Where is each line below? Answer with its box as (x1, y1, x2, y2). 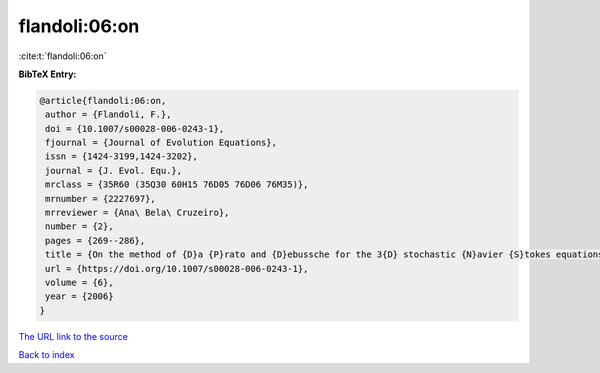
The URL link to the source (18, 330, 129, 342)
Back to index (18, 349, 75, 361)
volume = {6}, (45, 277, 114, 288)
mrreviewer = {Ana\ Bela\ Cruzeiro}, (45, 207, 230, 219)
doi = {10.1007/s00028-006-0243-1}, (45, 123, 225, 134)
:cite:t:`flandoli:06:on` (18, 50, 107, 62)
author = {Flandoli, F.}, (45, 109, 172, 120)
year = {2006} (45, 291, 114, 302)
